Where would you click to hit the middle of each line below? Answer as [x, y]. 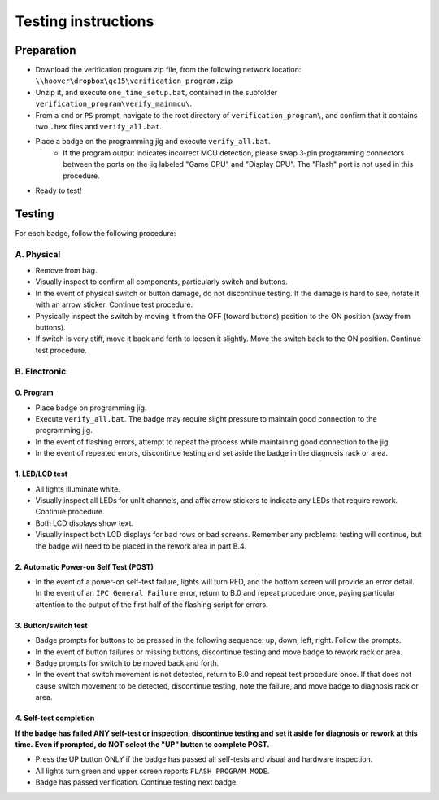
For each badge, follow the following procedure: [96, 233]
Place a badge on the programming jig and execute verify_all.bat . [153, 142]
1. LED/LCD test [41, 474]
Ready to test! [59, 190]
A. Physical [38, 254]
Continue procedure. [70, 512]
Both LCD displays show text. [85, 523]
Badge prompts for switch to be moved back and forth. [127, 662]
